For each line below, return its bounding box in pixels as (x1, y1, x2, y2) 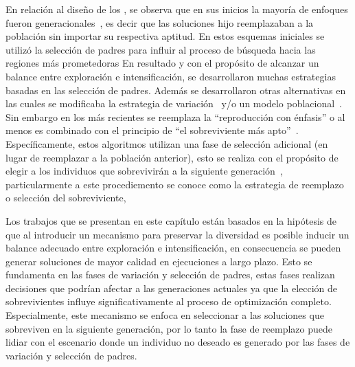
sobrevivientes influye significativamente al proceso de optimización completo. (5, 294, 332, 309)
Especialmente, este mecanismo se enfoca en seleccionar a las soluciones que (5, 308, 324, 322)
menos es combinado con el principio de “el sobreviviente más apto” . (5, 123, 299, 137)
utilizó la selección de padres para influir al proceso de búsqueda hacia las (5, 42, 316, 56)
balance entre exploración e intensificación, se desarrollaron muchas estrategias (5, 69, 336, 83)
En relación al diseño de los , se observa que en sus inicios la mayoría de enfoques (5, 2, 348, 16)
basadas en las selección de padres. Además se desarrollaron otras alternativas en (5, 82, 346, 97)
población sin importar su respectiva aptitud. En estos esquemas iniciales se (5, 29, 325, 43)
